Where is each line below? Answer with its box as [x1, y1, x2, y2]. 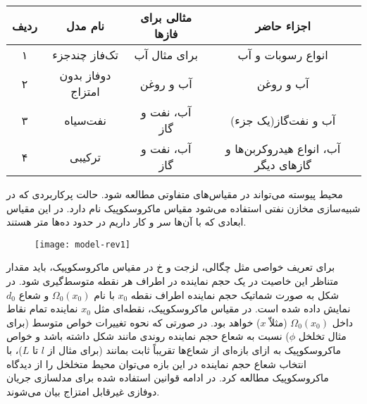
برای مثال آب [134, 47, 198, 63]
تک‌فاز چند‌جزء [52, 47, 118, 63]
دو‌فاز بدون [59, 67, 111, 83]
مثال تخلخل [298, 329, 347, 343]
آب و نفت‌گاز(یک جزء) [230, 111, 336, 128]
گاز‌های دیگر [254, 157, 311, 173]
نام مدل [66, 17, 104, 34]
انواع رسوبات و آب [237, 47, 328, 63]
